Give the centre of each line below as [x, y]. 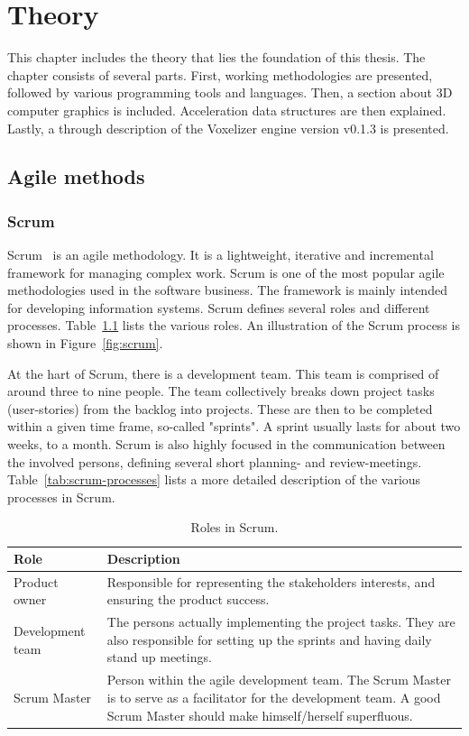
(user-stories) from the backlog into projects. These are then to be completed [220, 408]
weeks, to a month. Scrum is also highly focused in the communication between [226, 444]
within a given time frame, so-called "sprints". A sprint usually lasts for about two [234, 426]
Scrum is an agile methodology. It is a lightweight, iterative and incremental [221, 255]
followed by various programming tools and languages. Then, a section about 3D [230, 92]
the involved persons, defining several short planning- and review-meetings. [215, 461]
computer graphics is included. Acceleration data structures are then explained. [227, 110]
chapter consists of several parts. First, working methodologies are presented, [220, 74]
